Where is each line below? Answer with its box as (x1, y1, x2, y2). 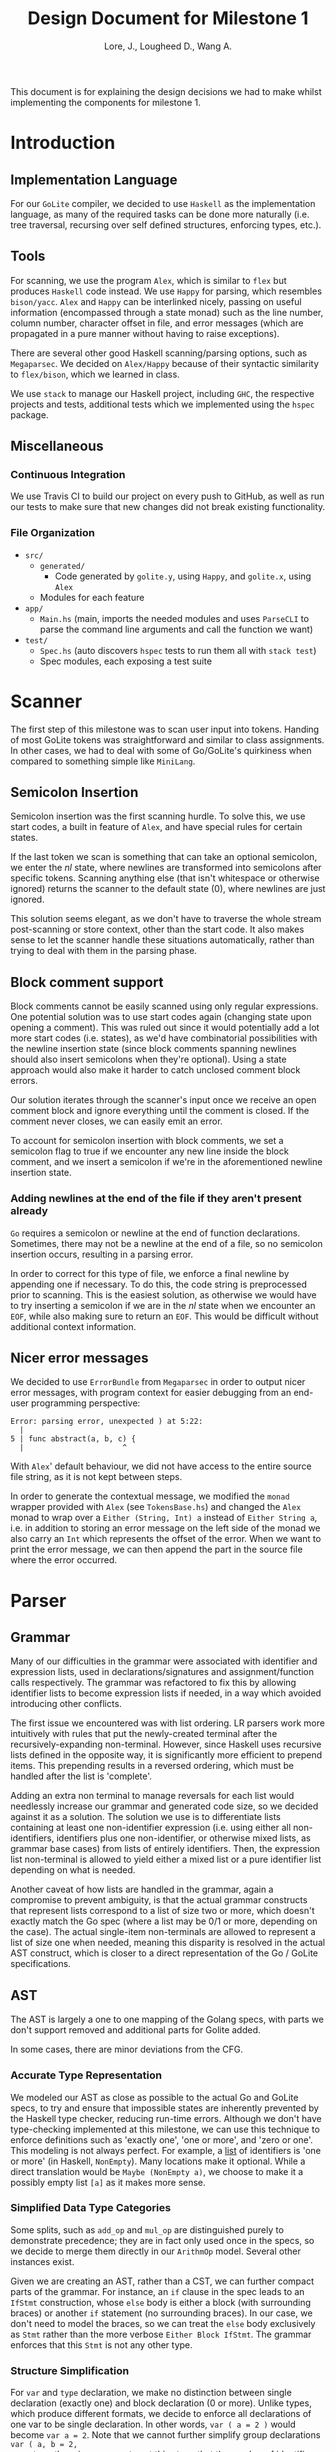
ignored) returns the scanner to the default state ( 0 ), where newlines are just (10, 883, 326, 895)
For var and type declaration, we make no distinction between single (10, 2387, 292, 2399)
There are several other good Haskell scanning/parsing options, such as (10, 347, 308, 359)
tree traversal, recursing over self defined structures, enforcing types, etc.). (10, 218, 322, 231)
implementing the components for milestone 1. (10, 96, 202, 108)
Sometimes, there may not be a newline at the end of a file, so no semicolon (10, 1237, 323, 1249)
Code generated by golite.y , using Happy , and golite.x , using (54, 570, 312, 582)
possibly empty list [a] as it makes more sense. (10, 2176, 207, 2188)
